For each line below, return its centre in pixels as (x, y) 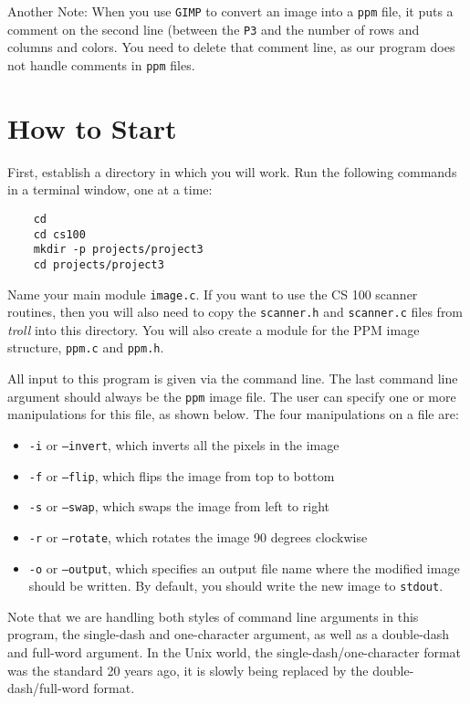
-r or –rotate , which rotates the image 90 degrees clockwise (198, 536)
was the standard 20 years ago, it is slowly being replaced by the (188, 670)
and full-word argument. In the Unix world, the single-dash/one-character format (235, 652)
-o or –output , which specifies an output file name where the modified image (244, 567)
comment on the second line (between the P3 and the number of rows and (214, 29)
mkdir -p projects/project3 (118, 250)
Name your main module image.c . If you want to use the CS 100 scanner (213, 294)
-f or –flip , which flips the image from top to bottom (182, 475)
